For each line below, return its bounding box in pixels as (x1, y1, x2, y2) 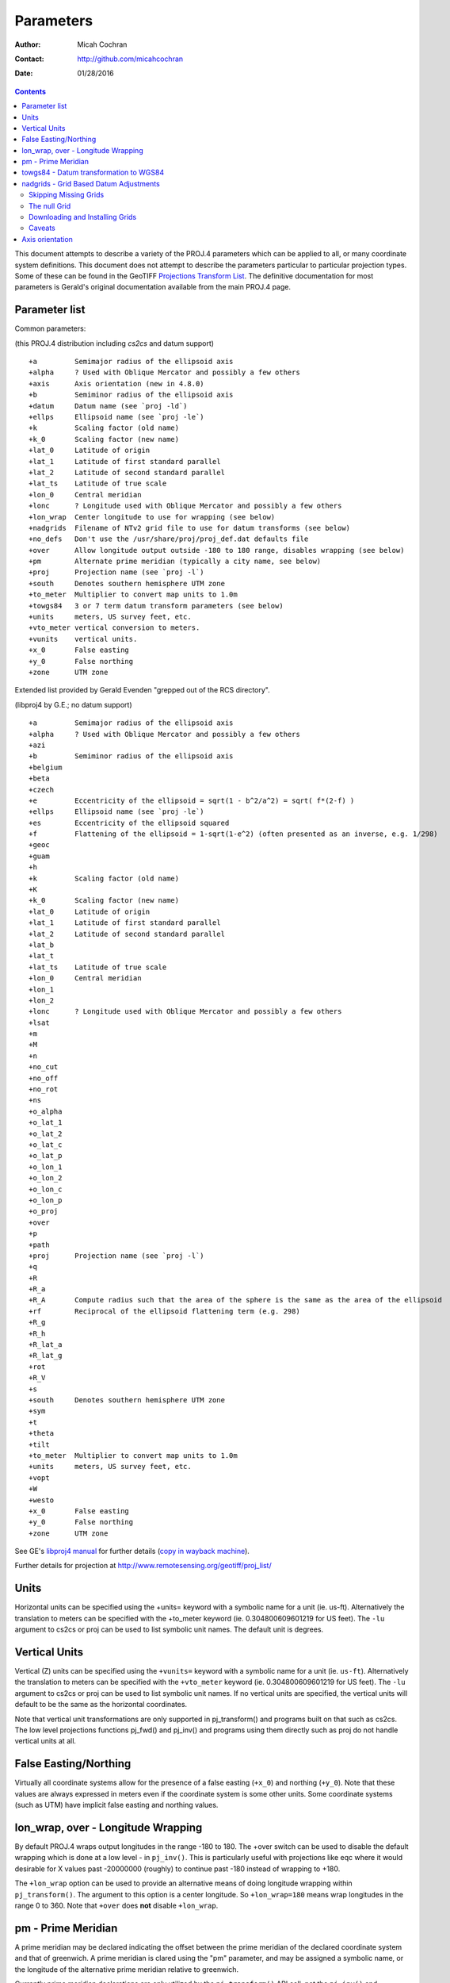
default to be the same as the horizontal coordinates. (14, 1700, 188, 1709)
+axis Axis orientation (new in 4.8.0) (29, 379, 205, 388)
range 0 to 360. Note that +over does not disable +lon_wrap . (14, 1901, 219, 1910)
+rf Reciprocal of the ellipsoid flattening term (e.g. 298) (29, 1306, 300, 1316)
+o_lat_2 (29, 1129, 63, 1138)
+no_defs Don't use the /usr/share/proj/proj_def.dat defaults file (29, 535, 309, 543)
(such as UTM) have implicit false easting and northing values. (14, 1801, 219, 1810)
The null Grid (29, 201, 71, 210)
